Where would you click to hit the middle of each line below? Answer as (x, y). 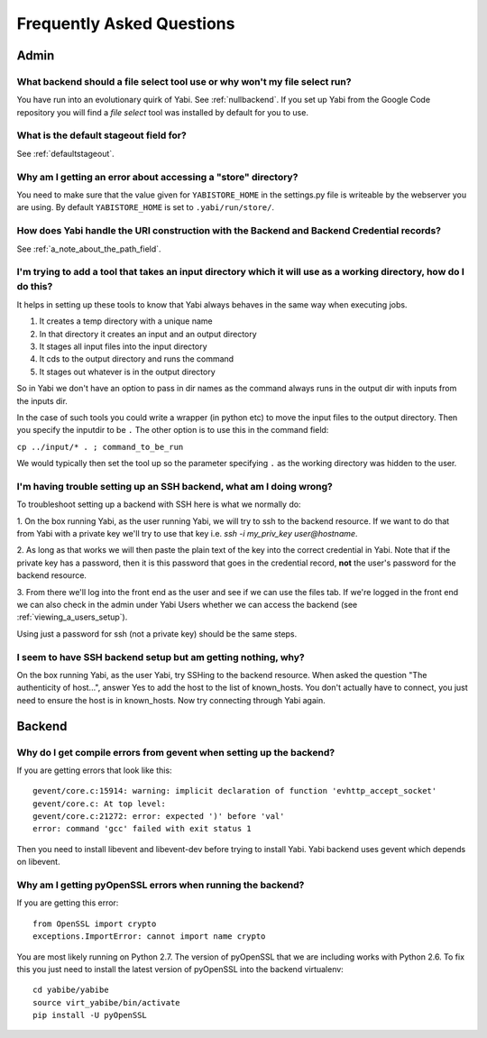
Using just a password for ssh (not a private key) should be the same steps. (157, 634)
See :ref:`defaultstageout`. (65, 153)
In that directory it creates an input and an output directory (148, 334)
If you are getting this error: (68, 903)
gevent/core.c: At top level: (100, 804)
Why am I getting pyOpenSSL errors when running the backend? (161, 885)
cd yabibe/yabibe (71, 990)
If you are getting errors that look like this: (94, 770)
